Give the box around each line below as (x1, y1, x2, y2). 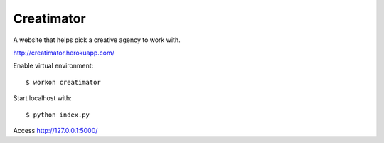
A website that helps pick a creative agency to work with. (13, 36, 181, 44)
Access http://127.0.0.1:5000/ (13, 126, 98, 134)
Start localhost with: (13, 94, 72, 102)
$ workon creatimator (26, 78, 101, 86)
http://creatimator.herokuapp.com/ (13, 48, 115, 57)
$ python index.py (26, 110, 90, 119)
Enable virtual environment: (13, 61, 94, 70)
